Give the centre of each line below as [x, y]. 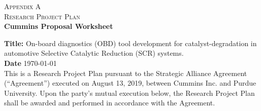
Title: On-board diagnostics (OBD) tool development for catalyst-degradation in [130, 43]
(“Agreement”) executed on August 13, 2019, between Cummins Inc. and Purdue [130, 83]
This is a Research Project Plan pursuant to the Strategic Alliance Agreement [126, 73]
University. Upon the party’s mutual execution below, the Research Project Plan [129, 92]
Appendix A [23, 6]
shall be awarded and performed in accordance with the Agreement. [110, 103]
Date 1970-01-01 [30, 63]
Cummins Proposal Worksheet [59, 26]
